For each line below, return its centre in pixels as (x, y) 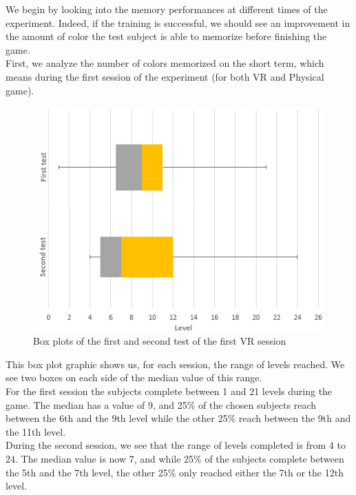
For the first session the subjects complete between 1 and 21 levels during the (169, 391)
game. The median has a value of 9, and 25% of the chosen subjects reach (161, 404)
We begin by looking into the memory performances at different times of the (167, 9)
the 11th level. (36, 431)
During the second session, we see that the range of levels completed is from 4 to (176, 445)
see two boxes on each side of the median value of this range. (134, 377)
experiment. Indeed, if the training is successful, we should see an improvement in (178, 22)
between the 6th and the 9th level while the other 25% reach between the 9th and (178, 418)
